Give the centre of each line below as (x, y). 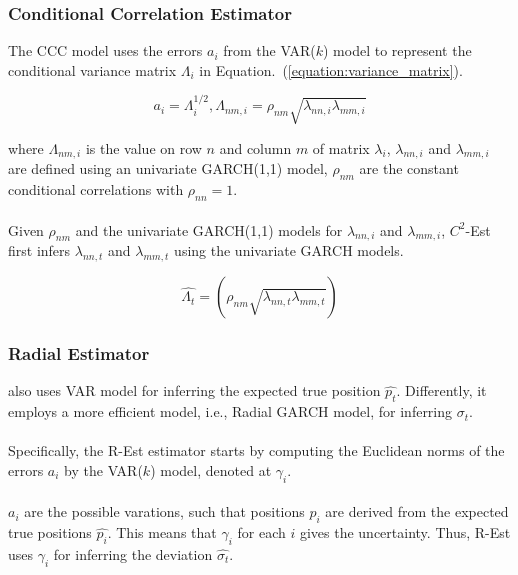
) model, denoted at (211, 469)
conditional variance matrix (92, 69)
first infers (39, 250)
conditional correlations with (96, 189)
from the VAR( (269, 50)
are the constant (409, 168)
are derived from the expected (417, 511)
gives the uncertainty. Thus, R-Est (405, 532)
